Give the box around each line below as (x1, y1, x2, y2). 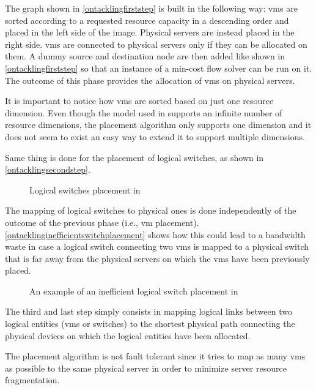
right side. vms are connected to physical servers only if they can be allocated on (5, 37, 307, 50)
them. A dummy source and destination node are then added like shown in (5, 50, 285, 62)
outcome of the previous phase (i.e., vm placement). (5, 216, 199, 228)
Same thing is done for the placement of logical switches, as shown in (5, 151, 264, 163)
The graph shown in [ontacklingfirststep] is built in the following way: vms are (5, 2, 298, 14)
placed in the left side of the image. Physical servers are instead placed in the (5, 26, 295, 39)
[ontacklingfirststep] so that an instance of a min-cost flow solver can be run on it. (5, 61, 312, 74)
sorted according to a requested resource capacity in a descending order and (5, 13, 289, 26)
